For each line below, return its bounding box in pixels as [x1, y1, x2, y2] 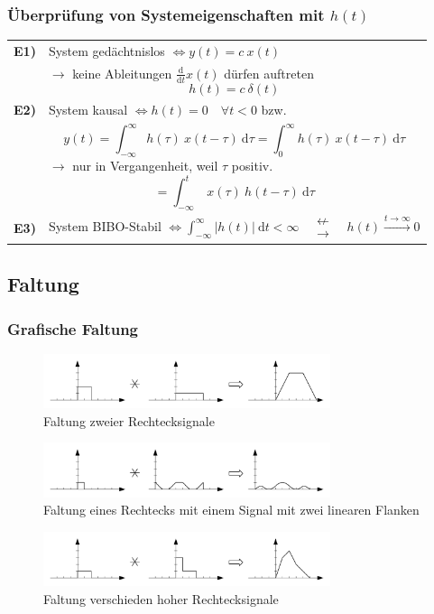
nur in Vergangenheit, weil [72, 156, 218, 175]
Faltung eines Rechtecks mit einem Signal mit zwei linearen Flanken [43, 500, 420, 519]
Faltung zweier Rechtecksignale [43, 411, 215, 430]
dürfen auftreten [224, 63, 314, 82]
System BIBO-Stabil [48, 216, 162, 235]
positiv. [231, 156, 273, 175]
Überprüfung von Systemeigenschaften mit [7, 3, 325, 25]
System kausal [48, 99, 128, 118]
